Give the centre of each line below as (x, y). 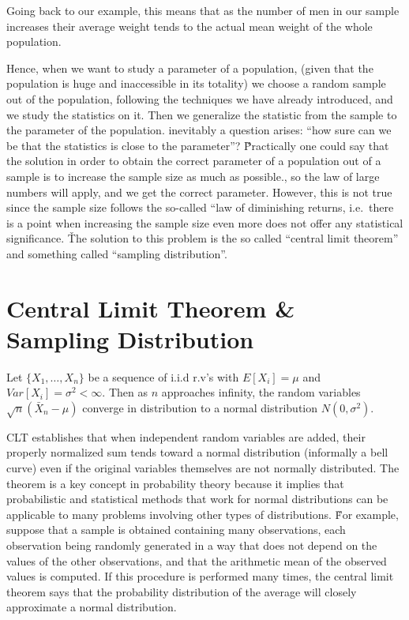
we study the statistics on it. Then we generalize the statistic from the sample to (202, 114)
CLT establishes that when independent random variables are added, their (186, 436)
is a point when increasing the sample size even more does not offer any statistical (205, 222)
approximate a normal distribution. (92, 607)
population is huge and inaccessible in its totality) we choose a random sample (196, 83)
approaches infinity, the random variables (261, 392)
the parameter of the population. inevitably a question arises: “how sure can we (199, 130)
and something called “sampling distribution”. (117, 253)
